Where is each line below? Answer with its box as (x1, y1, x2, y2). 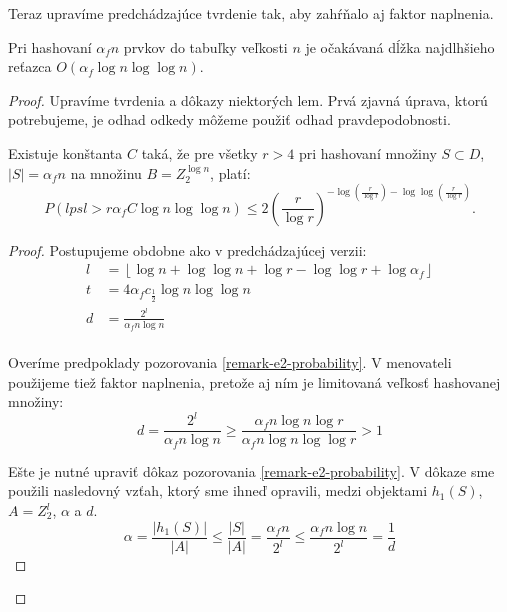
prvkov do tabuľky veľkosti (123, 36, 288, 57)
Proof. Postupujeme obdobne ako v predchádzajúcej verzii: (8, 239, 367, 260)
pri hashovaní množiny (298, 142, 437, 163)
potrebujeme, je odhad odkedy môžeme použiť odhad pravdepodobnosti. (8, 109, 451, 130)
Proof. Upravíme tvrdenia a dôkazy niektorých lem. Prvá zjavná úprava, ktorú (8, 89, 488, 110)
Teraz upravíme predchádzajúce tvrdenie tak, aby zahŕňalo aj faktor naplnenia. (8, 3, 494, 23)
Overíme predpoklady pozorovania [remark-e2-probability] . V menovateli (8, 352, 452, 373)
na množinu (70, 162, 142, 183)
